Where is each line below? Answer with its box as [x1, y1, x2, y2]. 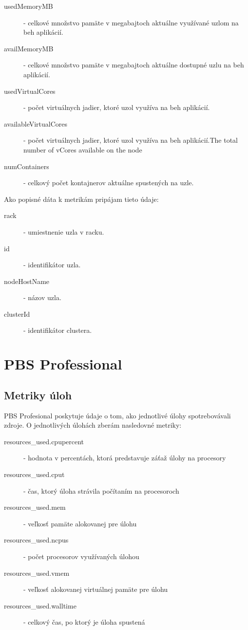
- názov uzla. [23, 292, 61, 303]
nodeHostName [4, 276, 50, 286]
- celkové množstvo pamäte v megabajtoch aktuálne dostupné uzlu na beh [23, 60, 244, 70]
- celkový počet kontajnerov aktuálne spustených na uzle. [23, 177, 194, 188]
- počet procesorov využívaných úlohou [23, 551, 139, 561]
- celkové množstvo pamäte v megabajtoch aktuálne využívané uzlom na [23, 17, 239, 27]
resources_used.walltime [4, 600, 76, 610]
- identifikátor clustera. [23, 325, 92, 335]
